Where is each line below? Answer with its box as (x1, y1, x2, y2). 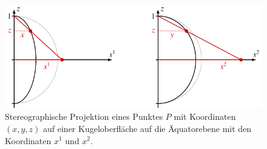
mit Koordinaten (174, 110, 236, 123)
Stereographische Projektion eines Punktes (5, 110, 163, 123)
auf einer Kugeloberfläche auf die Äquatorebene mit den (43, 122, 252, 134)
